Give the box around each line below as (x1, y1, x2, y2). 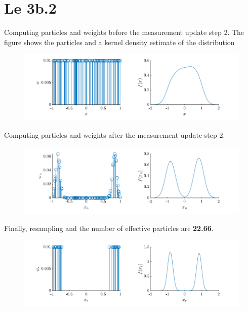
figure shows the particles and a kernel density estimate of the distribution (4, 36, 235, 47)
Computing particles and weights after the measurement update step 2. (4, 130, 225, 140)
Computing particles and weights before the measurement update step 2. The (4, 27, 244, 37)
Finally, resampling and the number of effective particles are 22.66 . (4, 223, 214, 234)
